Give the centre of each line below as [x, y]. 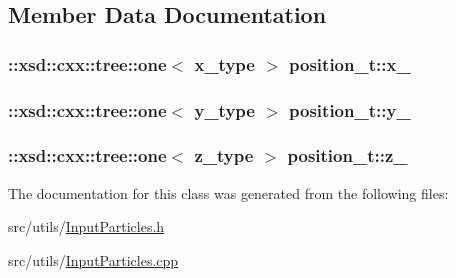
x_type [224, 63]
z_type [224, 155]
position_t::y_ [350, 109]
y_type [224, 109]
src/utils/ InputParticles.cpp [93, 259]
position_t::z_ [347, 155]
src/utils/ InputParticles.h [86, 226]
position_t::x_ [350, 63]
